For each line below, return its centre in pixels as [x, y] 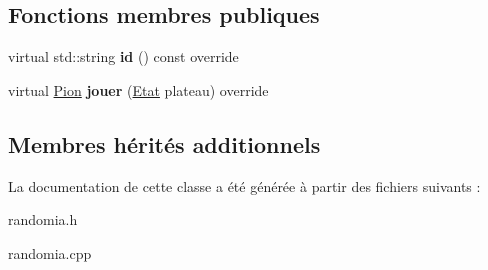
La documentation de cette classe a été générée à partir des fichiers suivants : [244, 185]
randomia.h [43, 219]
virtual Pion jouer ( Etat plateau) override [138, 89]
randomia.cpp [50, 252]
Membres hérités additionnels [164, 143]
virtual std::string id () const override [123, 56]
